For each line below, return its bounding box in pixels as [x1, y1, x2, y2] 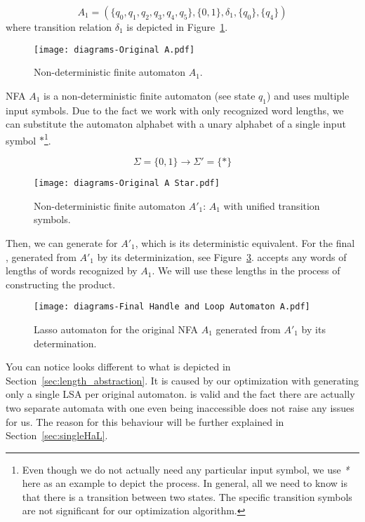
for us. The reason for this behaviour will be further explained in [6, 414, 284, 429]
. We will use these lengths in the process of [152, 263, 340, 278]
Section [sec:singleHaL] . [6, 428, 108, 443]
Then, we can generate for [6, 235, 118, 250]
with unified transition [223, 198, 320, 213]
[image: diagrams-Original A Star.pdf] [34, 178, 220, 189]
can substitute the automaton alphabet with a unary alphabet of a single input [6, 116, 346, 131]
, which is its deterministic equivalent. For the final [135, 235, 355, 250]
